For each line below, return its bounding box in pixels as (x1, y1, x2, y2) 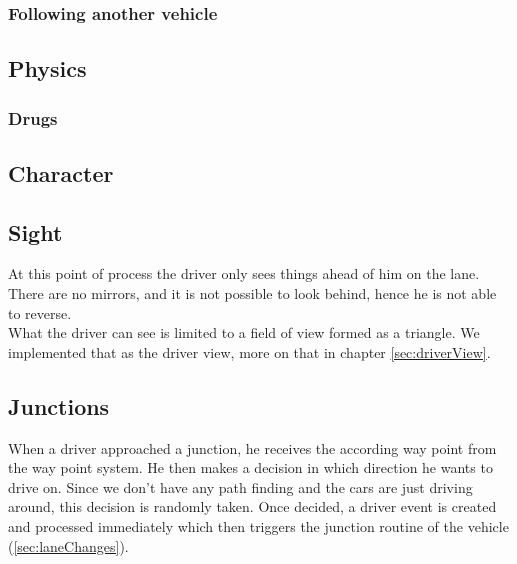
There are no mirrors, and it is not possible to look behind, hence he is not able (8, 283, 497, 304)
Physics (8, 53, 87, 84)
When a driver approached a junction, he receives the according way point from (8, 437, 497, 458)
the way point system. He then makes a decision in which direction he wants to (8, 457, 493, 478)
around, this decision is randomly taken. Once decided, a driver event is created (8, 496, 497, 517)
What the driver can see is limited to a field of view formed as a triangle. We (8, 322, 480, 343)
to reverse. (8, 302, 72, 323)
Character (8, 157, 114, 188)
